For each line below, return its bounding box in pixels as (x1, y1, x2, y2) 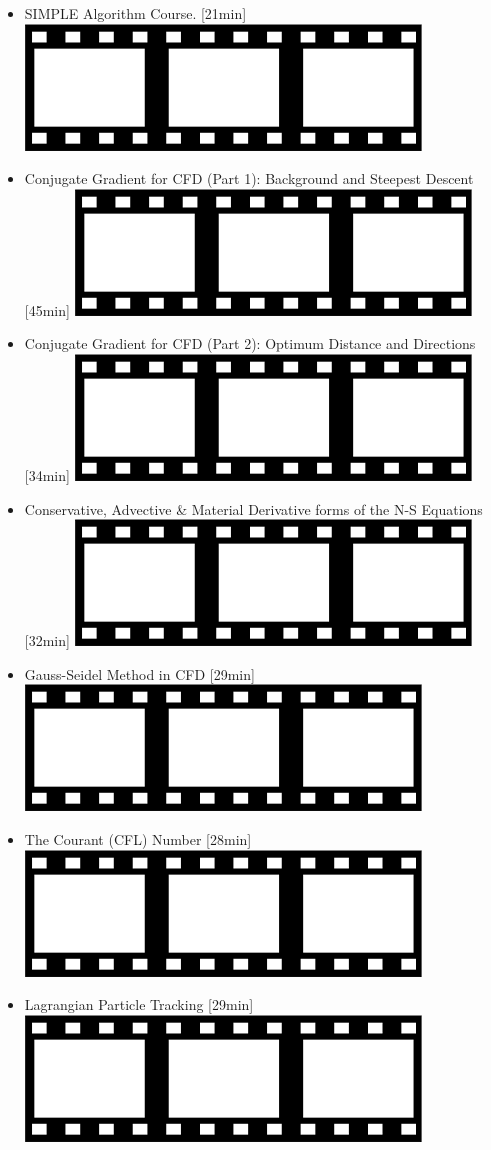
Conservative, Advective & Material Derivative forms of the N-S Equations (24, 498, 483, 519)
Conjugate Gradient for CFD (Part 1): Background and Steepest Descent (24, 168, 474, 189)
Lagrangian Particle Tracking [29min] (24, 994, 254, 1015)
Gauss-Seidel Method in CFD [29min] (24, 663, 255, 684)
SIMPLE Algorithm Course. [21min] (24, 3, 247, 23)
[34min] (24, 464, 70, 485)
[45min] (24, 299, 70, 320)
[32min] (24, 630, 70, 651)
